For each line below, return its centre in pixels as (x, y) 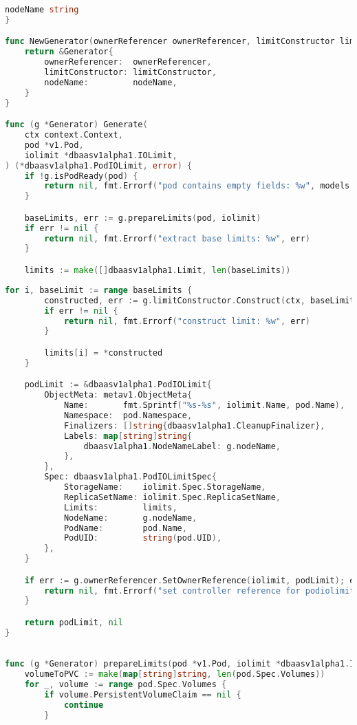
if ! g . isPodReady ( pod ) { (81, 176)
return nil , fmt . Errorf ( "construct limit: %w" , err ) (187, 321)
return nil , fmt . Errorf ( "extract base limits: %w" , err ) (177, 238)
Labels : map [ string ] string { (128, 436)
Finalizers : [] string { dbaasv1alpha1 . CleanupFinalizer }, (194, 425)
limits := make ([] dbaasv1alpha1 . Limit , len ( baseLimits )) (158, 270)
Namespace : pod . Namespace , (128, 415)
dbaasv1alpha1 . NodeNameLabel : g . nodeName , (182, 446)
